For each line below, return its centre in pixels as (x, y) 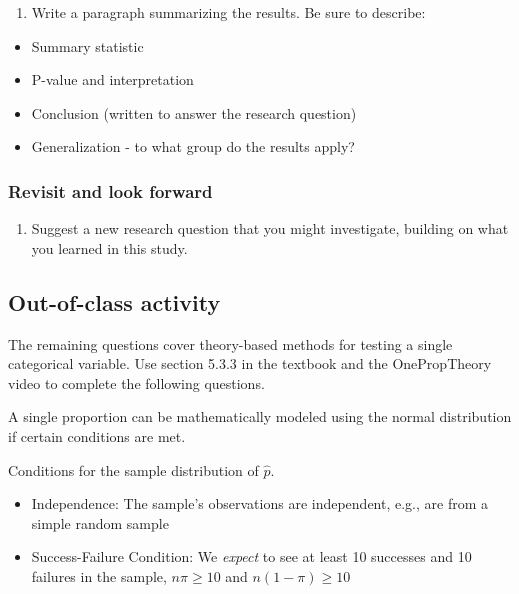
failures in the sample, (99, 575)
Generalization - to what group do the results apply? (193, 146)
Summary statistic (87, 45)
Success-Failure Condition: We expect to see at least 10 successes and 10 (251, 556)
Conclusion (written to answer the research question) (194, 112)
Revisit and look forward (110, 190)
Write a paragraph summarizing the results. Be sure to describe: (228, 12)
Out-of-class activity (114, 301)
